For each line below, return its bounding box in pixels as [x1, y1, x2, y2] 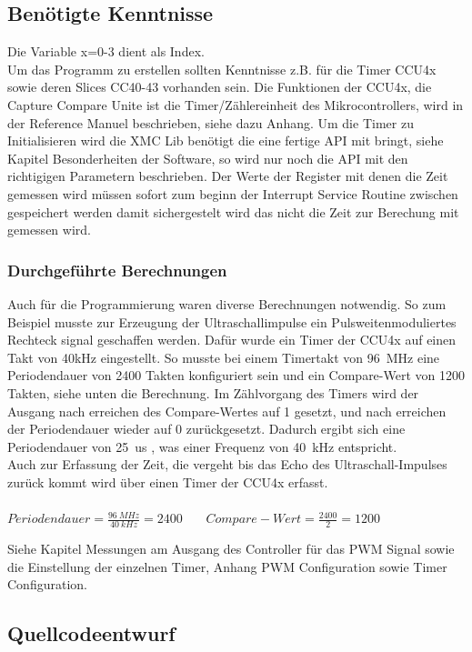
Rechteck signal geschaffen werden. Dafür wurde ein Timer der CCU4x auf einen [7, 330, 457, 349]
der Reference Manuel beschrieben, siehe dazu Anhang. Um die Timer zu [7, 113, 414, 132]
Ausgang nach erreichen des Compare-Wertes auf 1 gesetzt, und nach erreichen [7, 401, 447, 420]
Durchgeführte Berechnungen [7, 258, 227, 281]
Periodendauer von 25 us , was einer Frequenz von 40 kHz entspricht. [7, 436, 397, 456]
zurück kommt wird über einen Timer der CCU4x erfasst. [7, 472, 328, 491]
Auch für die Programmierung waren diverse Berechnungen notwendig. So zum [7, 294, 447, 313]
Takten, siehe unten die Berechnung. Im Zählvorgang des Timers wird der [7, 383, 419, 402]
